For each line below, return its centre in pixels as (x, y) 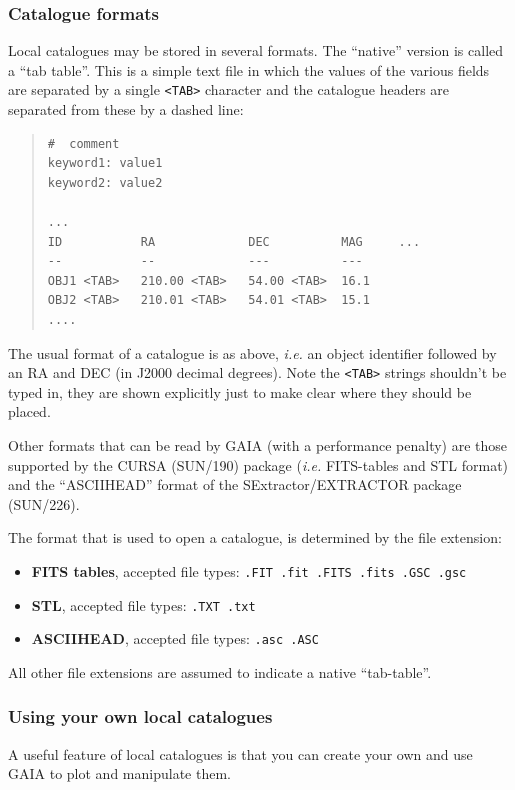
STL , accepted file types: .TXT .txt (143, 604)
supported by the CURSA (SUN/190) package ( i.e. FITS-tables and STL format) (258, 464)
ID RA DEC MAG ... (234, 241)
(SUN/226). (44, 503)
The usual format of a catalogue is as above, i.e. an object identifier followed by (252, 352)
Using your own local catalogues (140, 716)
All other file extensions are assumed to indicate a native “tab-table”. (220, 671)
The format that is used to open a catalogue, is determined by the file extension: (255, 537)
